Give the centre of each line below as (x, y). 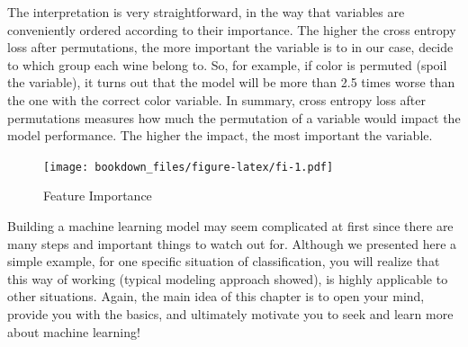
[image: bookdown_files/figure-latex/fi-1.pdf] (189, 167)
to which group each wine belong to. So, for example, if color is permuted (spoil (227, 64)
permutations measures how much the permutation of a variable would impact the (234, 117)
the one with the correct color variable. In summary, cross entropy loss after (216, 99)
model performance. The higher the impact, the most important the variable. (220, 135)
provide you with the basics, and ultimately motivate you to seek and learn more (230, 313)
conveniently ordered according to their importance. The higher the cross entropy (232, 29)
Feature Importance (98, 196)
